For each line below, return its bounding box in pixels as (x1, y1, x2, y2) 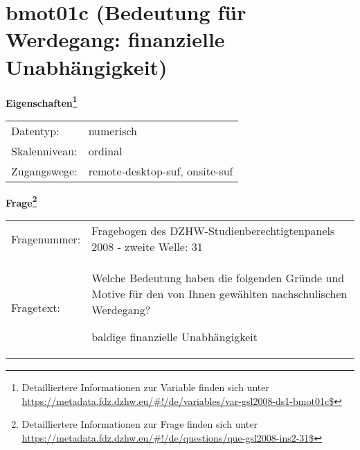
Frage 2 (6, 193, 37, 209)
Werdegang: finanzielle (6, 25, 225, 53)
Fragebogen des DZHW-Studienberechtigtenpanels (91, 223, 335, 239)
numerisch (88, 122, 137, 139)
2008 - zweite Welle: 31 (91, 239, 203, 254)
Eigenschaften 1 (6, 93, 78, 110)
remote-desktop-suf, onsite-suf (88, 162, 233, 179)
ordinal (88, 142, 123, 159)
